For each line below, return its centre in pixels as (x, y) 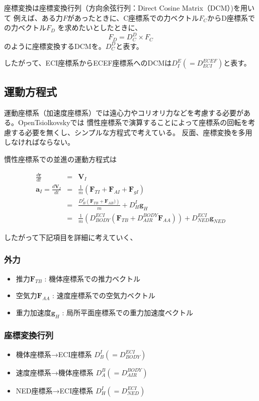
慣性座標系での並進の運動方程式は (60, 159)
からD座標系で (231, 17)
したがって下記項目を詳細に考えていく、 (71, 237)
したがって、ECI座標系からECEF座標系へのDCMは (88, 63)
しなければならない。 (39, 142)
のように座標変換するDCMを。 (55, 46)
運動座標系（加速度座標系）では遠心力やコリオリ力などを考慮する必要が (124, 112)
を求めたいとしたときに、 (100, 27)
